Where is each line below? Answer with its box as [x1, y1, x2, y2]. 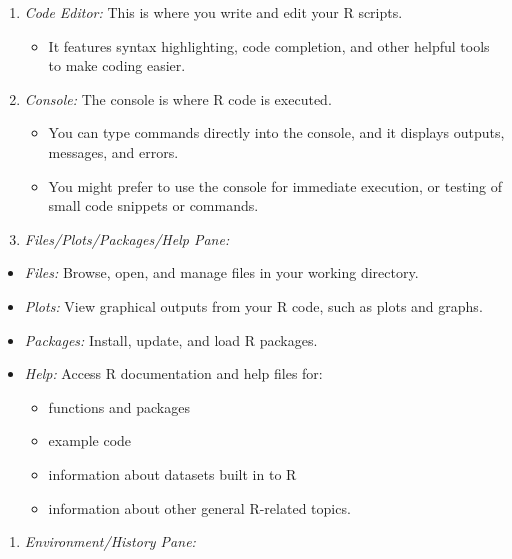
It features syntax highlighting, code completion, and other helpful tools [48, 35, 490, 56]
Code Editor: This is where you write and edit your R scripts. [24, 2, 403, 22]
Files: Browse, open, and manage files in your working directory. [24, 262, 419, 283]
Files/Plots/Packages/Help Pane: [24, 228, 230, 249]
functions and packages [48, 396, 190, 417]
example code [48, 430, 132, 451]
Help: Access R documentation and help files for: [24, 363, 323, 384]
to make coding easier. [48, 55, 186, 76]
